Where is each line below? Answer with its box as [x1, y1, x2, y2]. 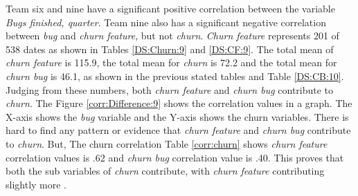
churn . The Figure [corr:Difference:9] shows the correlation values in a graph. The [6, 96, 352, 110]
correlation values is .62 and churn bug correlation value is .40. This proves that [6, 150, 344, 164]
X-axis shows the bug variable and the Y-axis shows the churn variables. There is [6, 109, 349, 124]
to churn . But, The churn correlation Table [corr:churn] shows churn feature [6, 136, 328, 150]
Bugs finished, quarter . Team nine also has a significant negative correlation [6, 14, 326, 29]
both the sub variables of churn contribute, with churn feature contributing [6, 164, 325, 178]
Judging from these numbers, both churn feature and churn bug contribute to [6, 82, 334, 97]
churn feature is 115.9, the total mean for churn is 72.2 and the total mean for [6, 55, 337, 70]
